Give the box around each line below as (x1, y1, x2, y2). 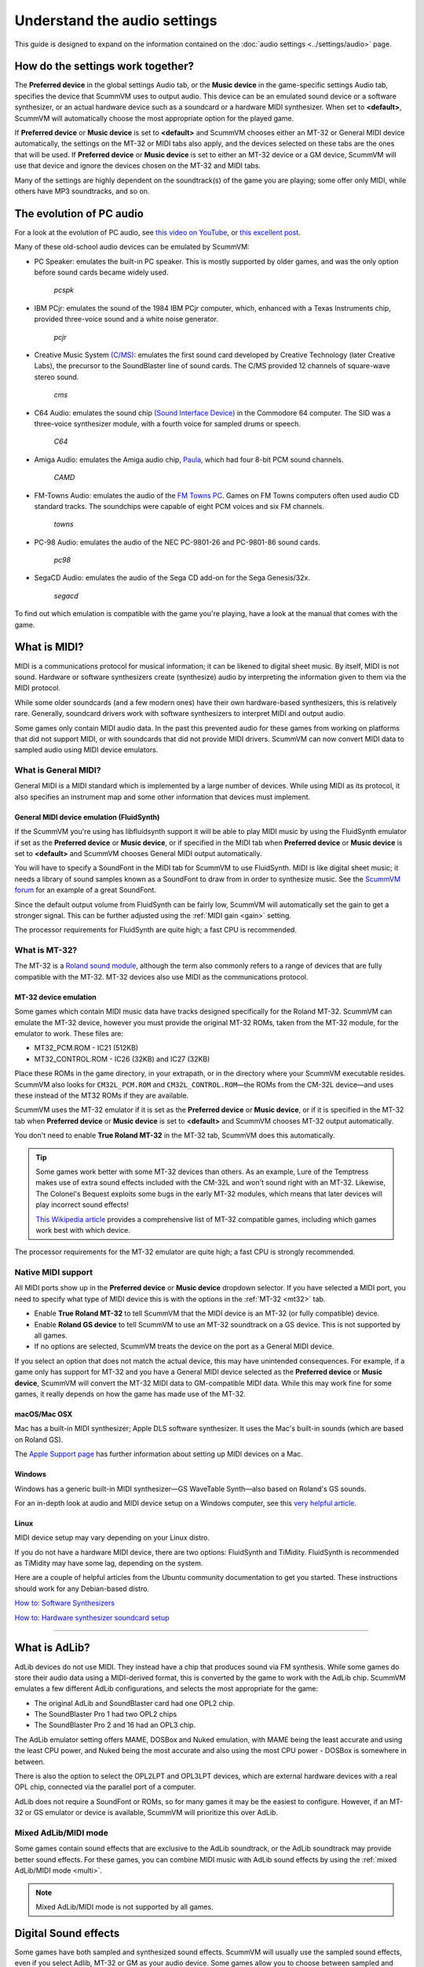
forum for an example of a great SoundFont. (14, 885, 157, 895)
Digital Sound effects (14, 1926, 120, 1939)
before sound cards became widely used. (34, 268, 169, 277)
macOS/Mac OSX (14, 1409, 73, 1419)
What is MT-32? (14, 945, 78, 956)
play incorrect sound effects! (35, 1200, 130, 1209)
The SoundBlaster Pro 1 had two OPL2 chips (34, 1710, 177, 1719)
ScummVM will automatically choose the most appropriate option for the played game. (14, 113, 294, 123)
